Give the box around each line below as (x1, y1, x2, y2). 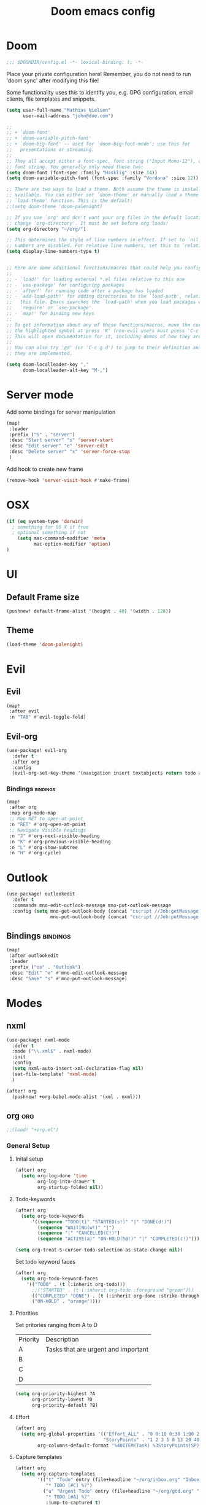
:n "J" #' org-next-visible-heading (9, 833, 100, 839)
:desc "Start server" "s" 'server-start (9, 437, 114, 443)
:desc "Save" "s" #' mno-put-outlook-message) (9, 975, 128, 981)
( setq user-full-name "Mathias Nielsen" (6, 107, 112, 113)
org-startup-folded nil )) (37, 1185, 104, 1191)
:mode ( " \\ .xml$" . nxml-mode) (12, 1048, 92, 1054)
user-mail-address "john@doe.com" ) (22, 112, 114, 119)
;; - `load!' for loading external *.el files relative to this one (6, 276, 185, 282)
